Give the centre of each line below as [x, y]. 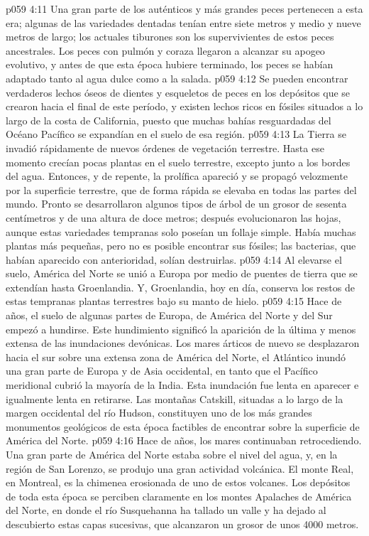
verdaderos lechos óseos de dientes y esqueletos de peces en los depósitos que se [178, 92]
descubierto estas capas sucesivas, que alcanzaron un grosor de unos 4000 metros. [182, 524]
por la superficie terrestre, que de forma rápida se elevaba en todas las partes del [181, 189]
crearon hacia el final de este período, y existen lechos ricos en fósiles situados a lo [184, 106]
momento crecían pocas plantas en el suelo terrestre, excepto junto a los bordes [178, 162]
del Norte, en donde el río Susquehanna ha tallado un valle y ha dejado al [166, 510]
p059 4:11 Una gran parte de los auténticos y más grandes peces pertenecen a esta [184, 9]
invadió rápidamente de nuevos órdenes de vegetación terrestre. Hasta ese [165, 148]
